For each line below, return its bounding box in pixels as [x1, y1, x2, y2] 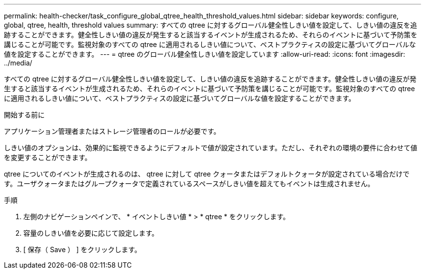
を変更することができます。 [4, 153, 92, 161]
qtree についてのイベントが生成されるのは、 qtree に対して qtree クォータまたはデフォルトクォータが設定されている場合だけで [4, 170, 409, 178]
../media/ [4, 59, 33, 67]
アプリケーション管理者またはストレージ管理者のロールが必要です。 [4, 127, 221, 135]
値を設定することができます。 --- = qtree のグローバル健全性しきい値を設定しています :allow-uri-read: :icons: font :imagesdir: [4, 50, 406, 58]
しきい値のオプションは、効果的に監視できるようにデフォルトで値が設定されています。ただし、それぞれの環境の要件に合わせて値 [4, 144, 417, 152]
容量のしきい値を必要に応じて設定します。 [23, 229, 159, 237]
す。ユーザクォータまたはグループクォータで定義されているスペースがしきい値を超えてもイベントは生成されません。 [4, 179, 375, 188]
